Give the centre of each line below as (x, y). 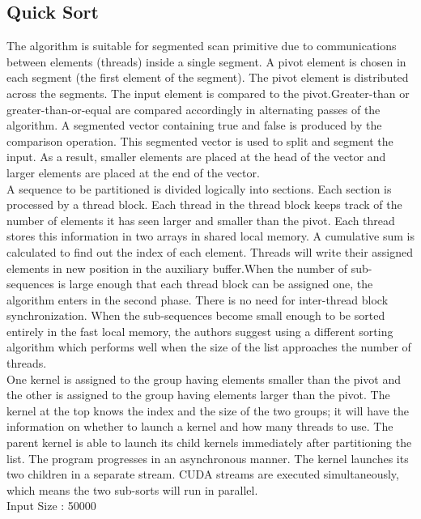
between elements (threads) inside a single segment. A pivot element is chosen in (206, 61)
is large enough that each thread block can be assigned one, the (215, 284)
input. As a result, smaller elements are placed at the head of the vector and (196, 157)
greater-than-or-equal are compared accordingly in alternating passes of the (193, 109)
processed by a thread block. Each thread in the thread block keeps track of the (204, 204)
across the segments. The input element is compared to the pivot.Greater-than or (208, 93)
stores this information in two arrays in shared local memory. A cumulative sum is (210, 236)
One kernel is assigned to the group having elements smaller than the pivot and (204, 379)
